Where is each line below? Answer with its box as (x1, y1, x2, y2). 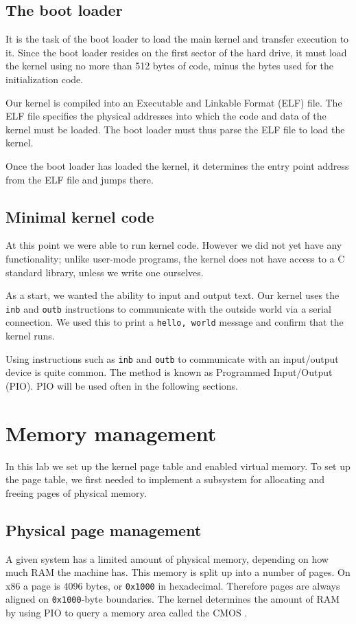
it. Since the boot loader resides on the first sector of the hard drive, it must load (5, 45, 347, 59)
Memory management (5, 419, 217, 447)
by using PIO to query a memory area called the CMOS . (5, 605, 248, 620)
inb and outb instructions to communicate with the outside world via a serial (5, 301, 331, 315)
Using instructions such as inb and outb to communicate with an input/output (5, 351, 339, 366)
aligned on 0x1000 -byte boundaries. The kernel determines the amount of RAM (5, 592, 340, 606)
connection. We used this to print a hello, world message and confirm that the (5, 315, 344, 329)
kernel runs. (5, 328, 55, 343)
